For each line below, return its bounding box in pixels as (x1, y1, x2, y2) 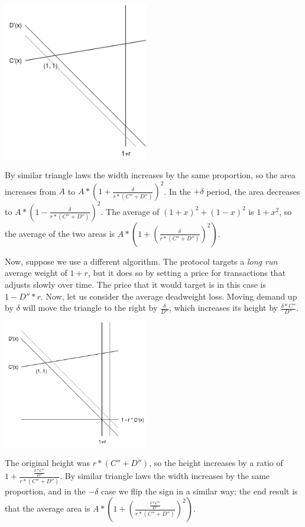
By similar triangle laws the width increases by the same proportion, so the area (5, 169, 296, 181)
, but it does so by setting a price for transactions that (87, 266, 286, 279)
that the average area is (5, 502, 90, 515)
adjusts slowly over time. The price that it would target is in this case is (5, 278, 266, 290)
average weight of (5, 266, 67, 279)
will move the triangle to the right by (22, 301, 158, 314)
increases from (5, 185, 56, 197)
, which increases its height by (169, 301, 278, 314)
